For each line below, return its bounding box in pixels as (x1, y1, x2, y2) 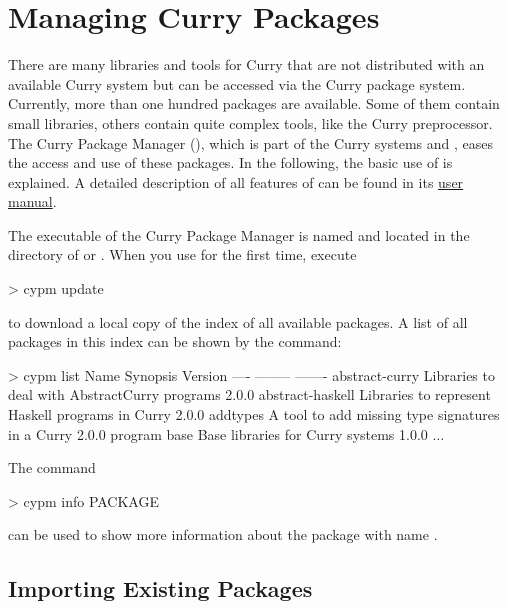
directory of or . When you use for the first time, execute (8, 244, 357, 265)
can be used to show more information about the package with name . (8, 524, 438, 545)
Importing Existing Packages (8, 573, 313, 604)
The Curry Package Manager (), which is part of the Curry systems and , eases (8, 132, 494, 153)
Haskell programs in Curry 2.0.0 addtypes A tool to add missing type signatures (8, 404, 500, 425)
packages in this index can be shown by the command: (8, 331, 342, 352)
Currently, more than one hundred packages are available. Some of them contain (8, 93, 500, 114)
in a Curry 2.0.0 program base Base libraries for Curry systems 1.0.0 (8, 423, 428, 444)
